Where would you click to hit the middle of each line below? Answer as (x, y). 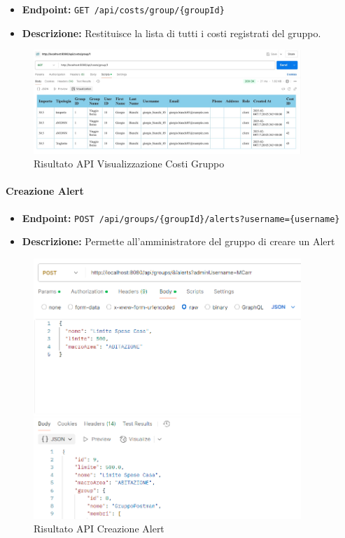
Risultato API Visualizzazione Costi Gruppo (129, 164)
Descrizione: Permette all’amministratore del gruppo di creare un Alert (178, 241)
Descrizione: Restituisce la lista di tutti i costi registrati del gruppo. (171, 33)
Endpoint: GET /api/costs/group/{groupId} (123, 9)
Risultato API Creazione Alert (99, 529)
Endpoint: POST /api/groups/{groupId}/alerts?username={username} (181, 218)
